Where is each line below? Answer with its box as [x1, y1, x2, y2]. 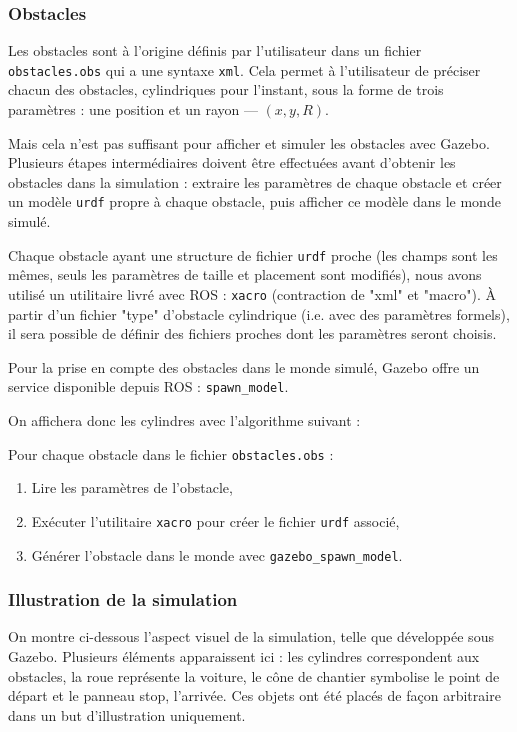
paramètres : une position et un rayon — [8, 99, 258, 120]
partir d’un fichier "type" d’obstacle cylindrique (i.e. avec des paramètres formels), [8, 303, 510, 324]
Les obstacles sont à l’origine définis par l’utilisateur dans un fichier [8, 40, 422, 61]
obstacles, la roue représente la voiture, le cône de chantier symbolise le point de [8, 665, 500, 686]
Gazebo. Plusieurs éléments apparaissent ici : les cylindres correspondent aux [8, 646, 480, 666]
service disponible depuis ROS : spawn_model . [8, 376, 289, 397]
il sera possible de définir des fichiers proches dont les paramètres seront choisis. [8, 323, 497, 344]
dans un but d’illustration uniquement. [8, 704, 246, 725]
